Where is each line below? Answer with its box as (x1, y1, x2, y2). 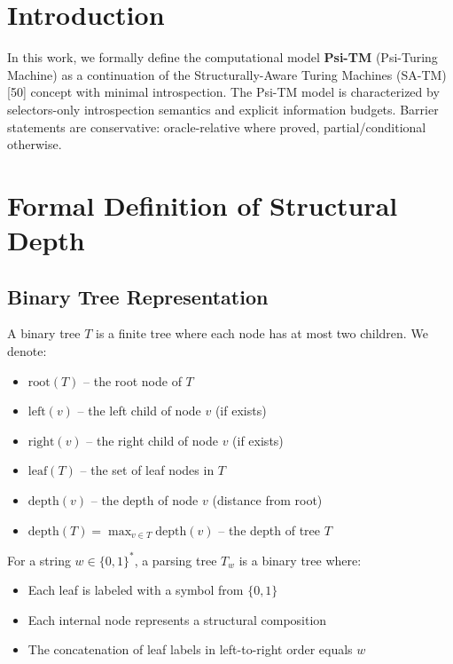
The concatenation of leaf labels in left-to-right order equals (27, 640, 353, 659)
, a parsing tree (134, 550, 217, 569)
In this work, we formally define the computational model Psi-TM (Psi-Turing (7, 48, 438, 67)
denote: (7, 342, 47, 360)
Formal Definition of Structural (7, 186, 398, 223)
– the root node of (83, 371, 182, 390)
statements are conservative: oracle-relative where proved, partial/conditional (7, 117, 426, 136)
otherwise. (7, 135, 62, 154)
